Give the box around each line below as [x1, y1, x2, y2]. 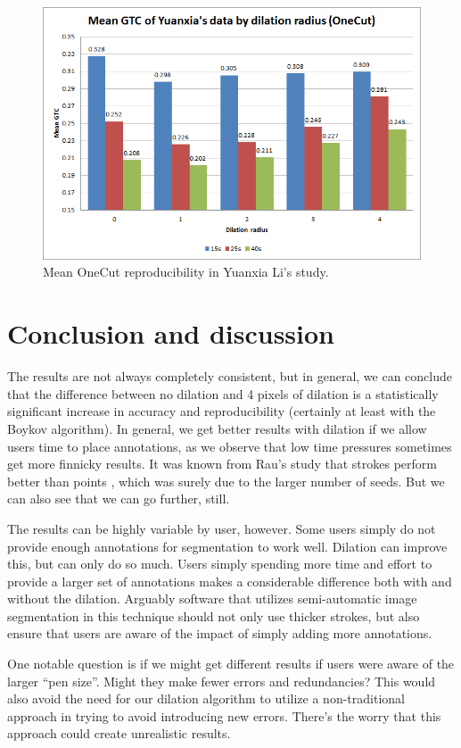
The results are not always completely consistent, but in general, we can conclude [7, 367, 452, 386]
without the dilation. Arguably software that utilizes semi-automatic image [7, 589, 417, 608]
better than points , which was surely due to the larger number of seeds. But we [7, 471, 445, 490]
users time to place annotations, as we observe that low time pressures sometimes [7, 436, 452, 455]
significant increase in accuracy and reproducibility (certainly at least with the [7, 402, 436, 420]
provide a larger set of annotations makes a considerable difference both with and [7, 571, 452, 590]
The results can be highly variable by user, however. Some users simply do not [7, 519, 436, 537]
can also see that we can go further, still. [7, 489, 230, 508]
